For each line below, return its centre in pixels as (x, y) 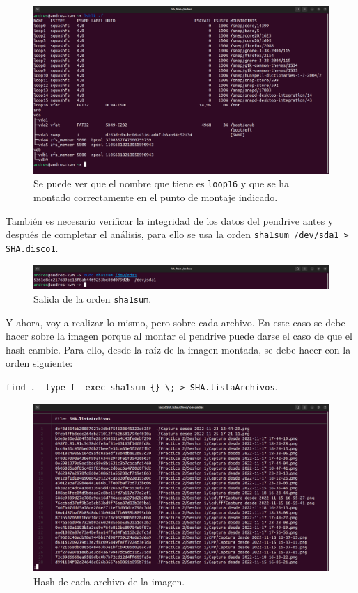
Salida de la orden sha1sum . (93, 298)
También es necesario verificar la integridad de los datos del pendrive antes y (170, 220)
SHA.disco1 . (32, 247)
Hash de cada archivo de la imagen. (109, 582)
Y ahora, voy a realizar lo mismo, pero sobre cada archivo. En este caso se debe (176, 322)
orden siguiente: (39, 363)
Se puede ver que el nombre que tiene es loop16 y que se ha (162, 183)
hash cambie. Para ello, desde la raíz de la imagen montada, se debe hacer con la (178, 349)
